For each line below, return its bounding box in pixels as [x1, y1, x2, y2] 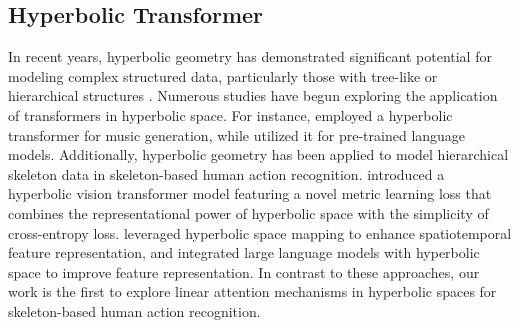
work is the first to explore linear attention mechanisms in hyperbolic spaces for [8, 281, 497, 302]
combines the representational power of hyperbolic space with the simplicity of [8, 202, 489, 223]
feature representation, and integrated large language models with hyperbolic [8, 242, 480, 263]
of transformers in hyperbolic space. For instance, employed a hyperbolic [8, 104, 453, 125]
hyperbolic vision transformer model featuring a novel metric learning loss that [8, 183, 492, 204]
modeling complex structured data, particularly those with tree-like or [8, 65, 438, 86]
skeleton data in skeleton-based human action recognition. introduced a [8, 163, 445, 184]
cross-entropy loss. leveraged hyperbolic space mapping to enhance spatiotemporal [8, 222, 512, 243]
